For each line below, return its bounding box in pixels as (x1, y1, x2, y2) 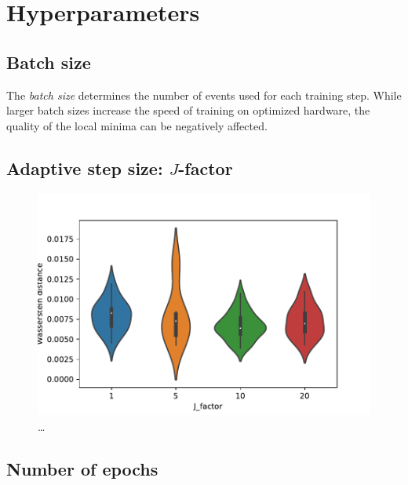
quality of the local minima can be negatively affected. (6, 117, 268, 133)
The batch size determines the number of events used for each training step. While (6, 86, 402, 103)
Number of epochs (6, 456, 158, 480)
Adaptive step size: (6, 155, 163, 180)
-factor (178, 155, 233, 180)
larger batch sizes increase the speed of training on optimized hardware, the (6, 102, 370, 119)
